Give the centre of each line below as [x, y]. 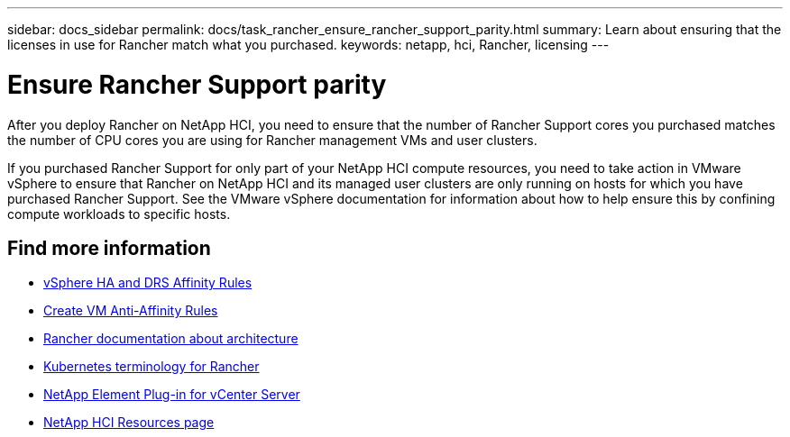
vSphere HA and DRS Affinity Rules [148, 283]
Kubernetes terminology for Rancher [152, 367]
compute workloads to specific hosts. [119, 214]
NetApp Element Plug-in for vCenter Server [172, 395]
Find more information [109, 248]
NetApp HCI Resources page [129, 423]
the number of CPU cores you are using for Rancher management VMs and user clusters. [272, 140]
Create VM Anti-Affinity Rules [131, 311]
